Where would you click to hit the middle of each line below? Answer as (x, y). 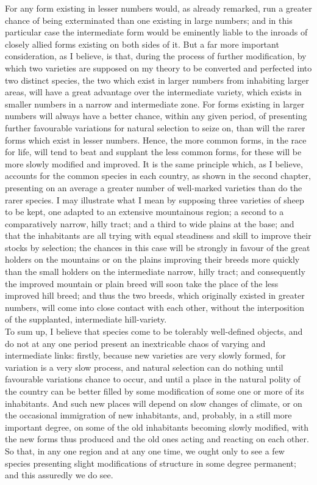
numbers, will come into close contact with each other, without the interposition (155, 307)
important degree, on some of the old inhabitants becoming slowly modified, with (157, 427)
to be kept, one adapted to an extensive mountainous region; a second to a (144, 212)
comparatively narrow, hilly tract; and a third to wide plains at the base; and (150, 223)
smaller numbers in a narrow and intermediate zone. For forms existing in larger (155, 104)
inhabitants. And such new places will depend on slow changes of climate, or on (154, 403)
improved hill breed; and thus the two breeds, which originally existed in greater (155, 295)
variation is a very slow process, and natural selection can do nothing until (144, 367)
